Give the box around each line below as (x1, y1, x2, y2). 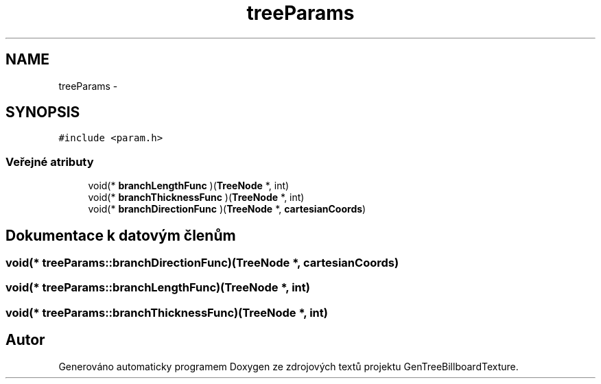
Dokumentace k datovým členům (5, 226, 236, 244)
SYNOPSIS (5, 104, 80, 121)
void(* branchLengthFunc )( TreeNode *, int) (88, 180, 290, 192)
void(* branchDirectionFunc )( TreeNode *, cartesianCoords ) (88, 203, 366, 215)
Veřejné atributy (5, 154, 94, 169)
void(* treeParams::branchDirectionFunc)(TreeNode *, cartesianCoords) (5, 256, 399, 270)
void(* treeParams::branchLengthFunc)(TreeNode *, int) (5, 280, 310, 295)
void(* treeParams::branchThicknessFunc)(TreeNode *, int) (5, 305, 328, 320)
